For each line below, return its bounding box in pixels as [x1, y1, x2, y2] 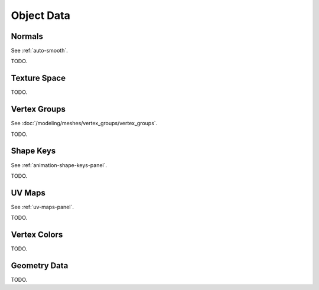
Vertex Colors [11, 230, 63, 240]
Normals [11, 31, 44, 41]
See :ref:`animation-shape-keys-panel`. [11, 161, 108, 168]
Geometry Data [11, 260, 69, 271]
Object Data [11, 9, 70, 22]
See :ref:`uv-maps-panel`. [11, 203, 74, 210]
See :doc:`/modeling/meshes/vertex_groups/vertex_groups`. [11, 120, 158, 127]
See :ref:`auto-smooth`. [11, 47, 68, 54]
